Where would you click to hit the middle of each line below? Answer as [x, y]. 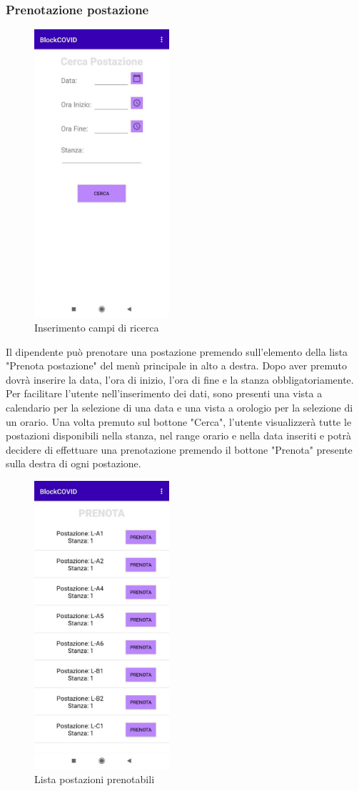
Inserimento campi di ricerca [97, 327]
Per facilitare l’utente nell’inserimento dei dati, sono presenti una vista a [164, 393]
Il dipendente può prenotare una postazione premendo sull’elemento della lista [177, 351]
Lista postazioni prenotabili [95, 778]
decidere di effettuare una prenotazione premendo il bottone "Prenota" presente [179, 449]
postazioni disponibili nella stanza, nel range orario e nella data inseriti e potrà [178, 436]
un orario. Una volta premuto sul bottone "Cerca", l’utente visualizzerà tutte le [179, 421]
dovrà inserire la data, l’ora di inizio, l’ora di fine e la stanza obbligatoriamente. [180, 379]
